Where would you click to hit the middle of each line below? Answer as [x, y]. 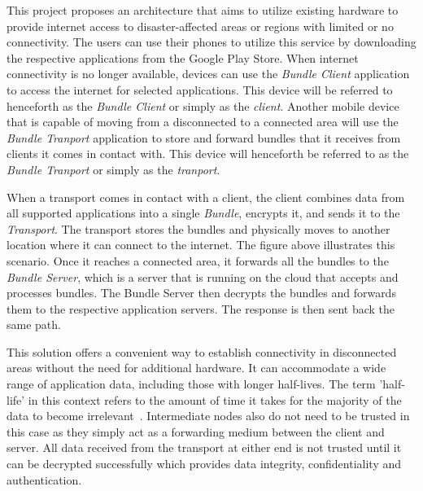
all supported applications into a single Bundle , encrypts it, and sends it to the [203, 213]
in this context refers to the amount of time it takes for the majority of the [215, 399]
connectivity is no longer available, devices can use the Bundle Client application [208, 74]
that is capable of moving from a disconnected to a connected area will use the [203, 122]
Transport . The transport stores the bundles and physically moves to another [198, 228]
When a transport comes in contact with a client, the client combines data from [206, 197]
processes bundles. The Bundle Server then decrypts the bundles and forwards [201, 293]
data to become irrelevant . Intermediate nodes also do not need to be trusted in [208, 416]
